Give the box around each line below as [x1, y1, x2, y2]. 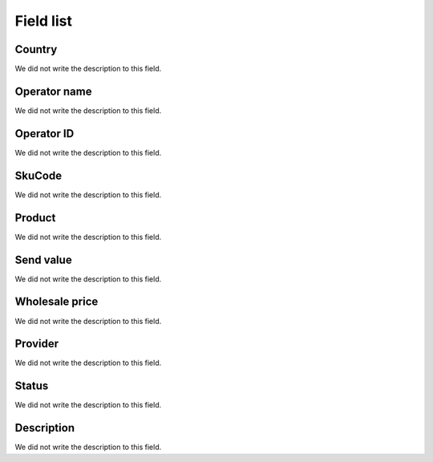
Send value [14, 253, 72, 266]
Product [14, 211, 56, 225]
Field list [14, 12, 72, 30]
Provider [14, 337, 59, 351]
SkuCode [14, 168, 63, 182]
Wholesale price [14, 295, 99, 309]
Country [14, 43, 58, 56]
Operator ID [14, 127, 75, 140]
